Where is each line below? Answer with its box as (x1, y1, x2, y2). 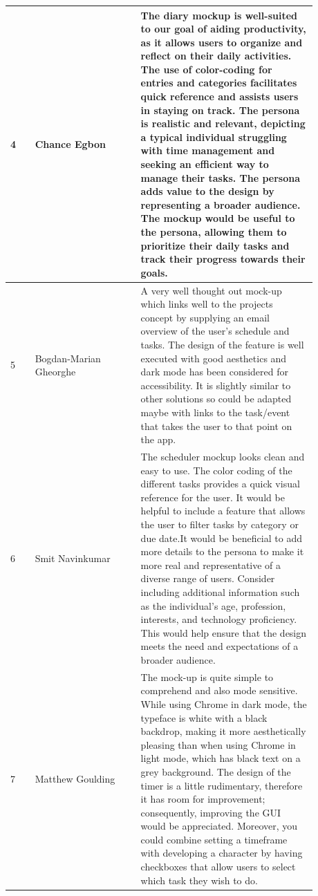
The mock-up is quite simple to (140, 669, 274, 684)
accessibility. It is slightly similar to (140, 377, 291, 392)
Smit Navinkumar (35, 550, 111, 565)
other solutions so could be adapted (140, 391, 292, 406)
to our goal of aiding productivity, (140, 21, 306, 36)
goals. (140, 265, 168, 279)
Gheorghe (35, 364, 76, 379)
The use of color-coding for (140, 62, 272, 76)
